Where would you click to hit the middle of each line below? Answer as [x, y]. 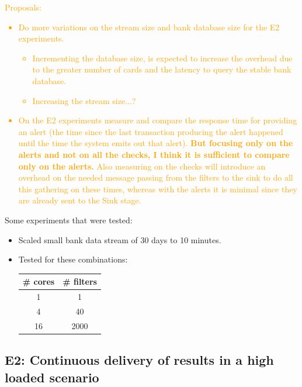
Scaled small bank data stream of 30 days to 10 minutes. [120, 239]
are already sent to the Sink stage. [80, 200]
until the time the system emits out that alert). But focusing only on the [156, 143]
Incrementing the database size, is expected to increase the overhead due [162, 58]
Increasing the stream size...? [84, 100]
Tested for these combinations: [73, 259]
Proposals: [23, 7]
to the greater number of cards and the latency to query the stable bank [162, 69]
